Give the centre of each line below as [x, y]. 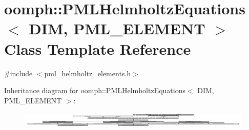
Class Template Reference [98, 48]
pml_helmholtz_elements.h [88, 73]
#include [18, 73]
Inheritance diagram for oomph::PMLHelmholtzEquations [95, 90]
